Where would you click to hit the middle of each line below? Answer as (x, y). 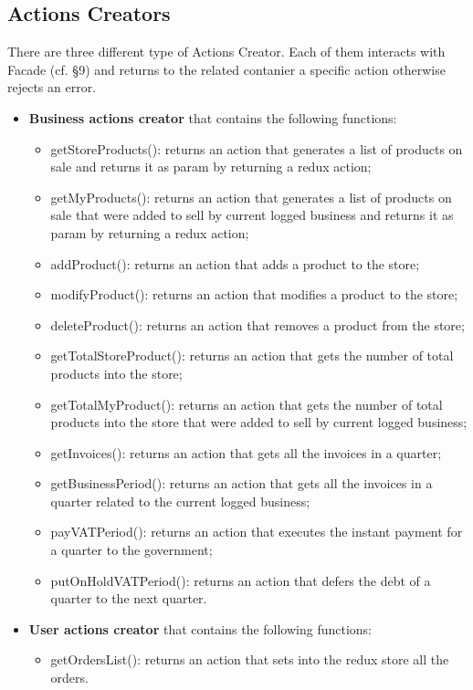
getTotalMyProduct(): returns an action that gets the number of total (247, 404)
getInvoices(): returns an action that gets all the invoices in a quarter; (246, 452)
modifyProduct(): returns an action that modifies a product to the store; (254, 294)
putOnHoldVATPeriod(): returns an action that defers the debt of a (241, 580)
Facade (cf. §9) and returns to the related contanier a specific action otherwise (226, 69)
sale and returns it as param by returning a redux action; (211, 167)
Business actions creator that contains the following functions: (213, 117)
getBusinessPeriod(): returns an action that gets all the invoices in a (242, 483)
